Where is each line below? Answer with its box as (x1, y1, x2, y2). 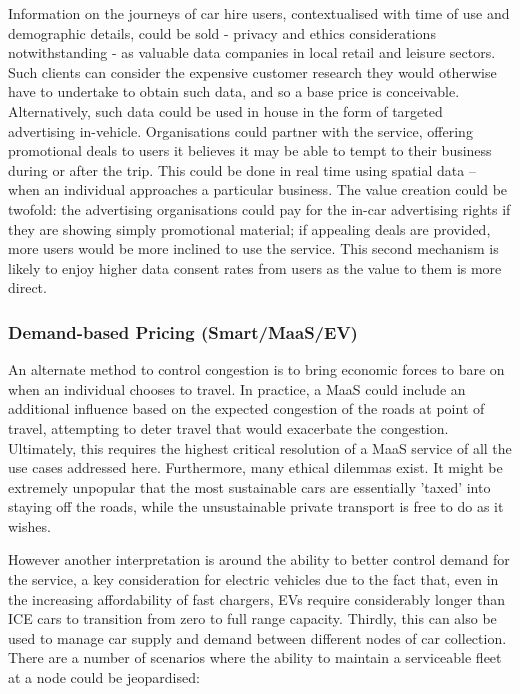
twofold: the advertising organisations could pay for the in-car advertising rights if (8, 198, 511, 219)
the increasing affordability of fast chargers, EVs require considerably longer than (8, 588, 506, 609)
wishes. (8, 515, 51, 536)
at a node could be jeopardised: (8, 667, 200, 688)
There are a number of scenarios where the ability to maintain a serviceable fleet (8, 647, 502, 668)
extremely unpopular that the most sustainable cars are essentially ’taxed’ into (8, 476, 491, 497)
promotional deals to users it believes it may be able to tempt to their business (8, 140, 492, 161)
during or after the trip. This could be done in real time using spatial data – (8, 159, 476, 180)
